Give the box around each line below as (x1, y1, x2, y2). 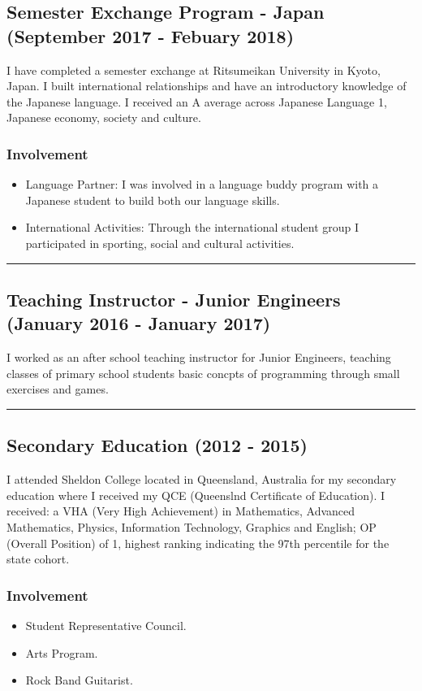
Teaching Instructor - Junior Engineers (6, 286, 341, 311)
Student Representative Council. (25, 616, 187, 633)
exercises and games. (6, 380, 109, 398)
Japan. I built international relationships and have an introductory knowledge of (6, 77, 407, 94)
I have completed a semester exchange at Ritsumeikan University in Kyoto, (6, 61, 381, 78)
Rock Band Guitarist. (25, 671, 133, 689)
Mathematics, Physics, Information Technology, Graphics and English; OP (6, 518, 377, 535)
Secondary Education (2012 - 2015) (6, 432, 308, 458)
